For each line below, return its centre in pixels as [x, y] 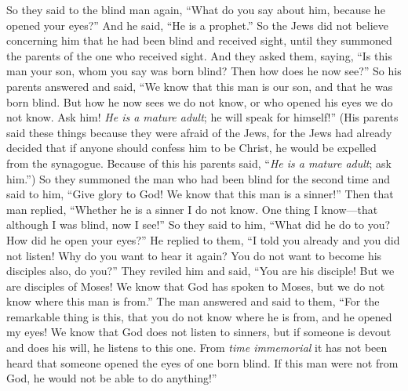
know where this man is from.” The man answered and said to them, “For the [193, 301]
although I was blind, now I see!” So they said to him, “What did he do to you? [199, 224]
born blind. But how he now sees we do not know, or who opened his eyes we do [200, 101]
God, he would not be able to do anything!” [112, 378]
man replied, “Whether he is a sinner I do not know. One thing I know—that [192, 209]
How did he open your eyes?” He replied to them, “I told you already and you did [203, 239]
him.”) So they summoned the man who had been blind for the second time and [199, 178]
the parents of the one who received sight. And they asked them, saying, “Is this [199, 55]
